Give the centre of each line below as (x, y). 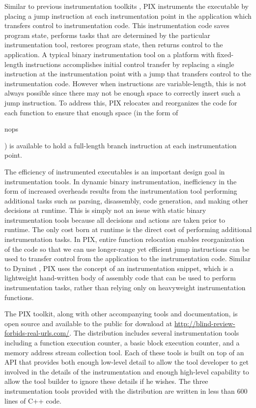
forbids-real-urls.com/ (37, 333)
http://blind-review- (205, 323)
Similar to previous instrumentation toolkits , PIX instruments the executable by (127, 6)
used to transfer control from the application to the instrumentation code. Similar (128, 258)
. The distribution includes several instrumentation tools (154, 333)
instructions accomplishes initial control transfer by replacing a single (130, 64)
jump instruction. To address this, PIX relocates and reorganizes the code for (121, 102)
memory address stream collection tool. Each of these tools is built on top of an (124, 352)
